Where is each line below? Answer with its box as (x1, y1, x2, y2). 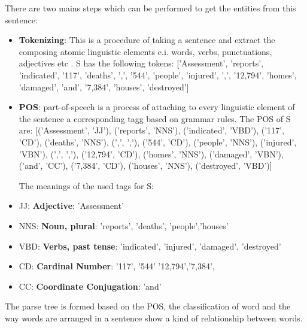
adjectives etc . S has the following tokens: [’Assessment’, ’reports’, (19, 57, 264, 69)
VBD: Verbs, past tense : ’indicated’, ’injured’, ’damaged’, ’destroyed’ (19, 239, 281, 252)
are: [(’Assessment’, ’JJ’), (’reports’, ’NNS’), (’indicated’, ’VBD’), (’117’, (19, 124, 284, 136)
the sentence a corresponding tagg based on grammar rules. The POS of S (19, 112, 291, 124)
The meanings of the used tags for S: (19, 179, 154, 192)
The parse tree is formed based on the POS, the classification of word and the (5, 300, 291, 312)
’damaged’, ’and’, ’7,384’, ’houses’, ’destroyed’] (19, 80, 189, 93)
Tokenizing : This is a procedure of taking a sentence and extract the (19, 34, 275, 46)
